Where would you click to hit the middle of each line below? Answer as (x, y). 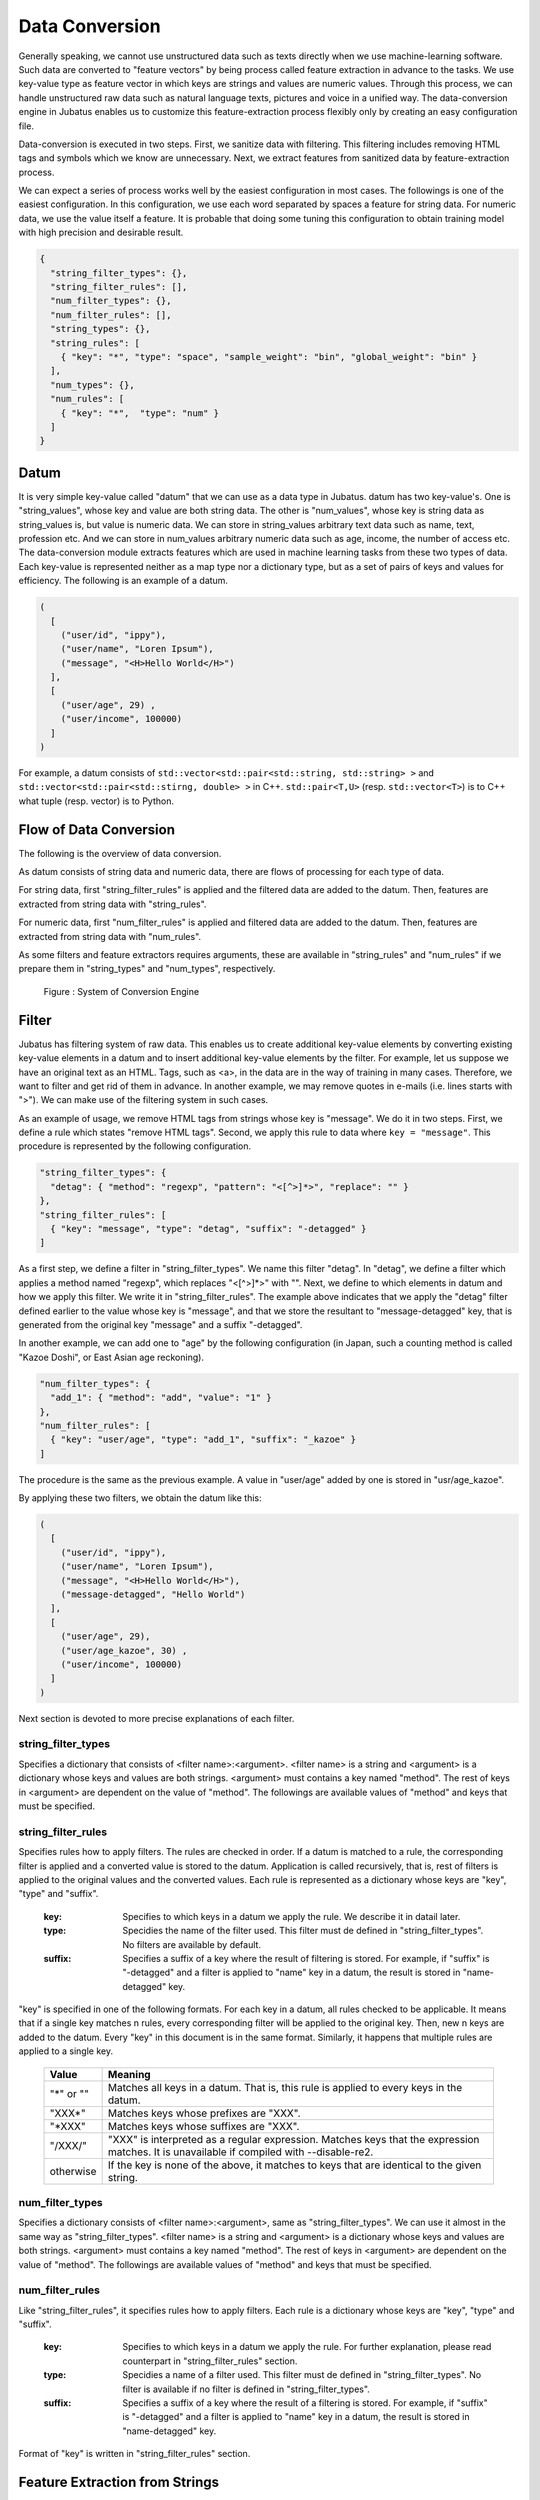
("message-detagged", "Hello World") (153, 1594)
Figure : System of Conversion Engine (121, 991)
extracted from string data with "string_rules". (112, 904)
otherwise (73, 2171)
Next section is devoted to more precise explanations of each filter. (156, 1718)
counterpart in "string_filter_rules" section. (210, 2361)
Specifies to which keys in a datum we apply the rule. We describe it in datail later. (291, 1916)
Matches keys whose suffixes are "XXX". (203, 2126)
